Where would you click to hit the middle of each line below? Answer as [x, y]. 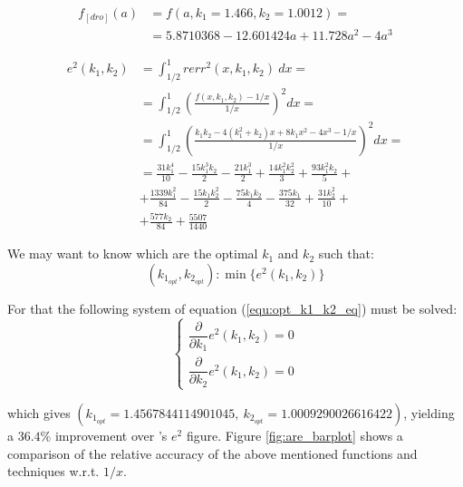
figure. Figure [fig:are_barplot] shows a [294, 435]
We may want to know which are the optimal [133, 253]
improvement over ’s [111, 435]
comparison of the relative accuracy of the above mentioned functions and [212, 453]
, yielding [429, 412]
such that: [346, 253]
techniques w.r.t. [53, 471]
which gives [39, 412]
